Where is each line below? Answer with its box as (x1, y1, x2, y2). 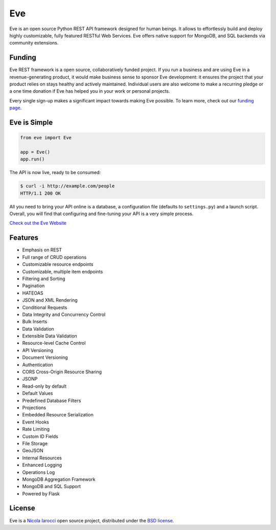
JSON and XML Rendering (22, 297, 78, 303)
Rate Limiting (22, 426, 50, 432)
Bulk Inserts (22, 319, 48, 325)
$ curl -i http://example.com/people (20, 183, 115, 189)
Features (9, 234, 38, 242)
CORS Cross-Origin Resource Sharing (22, 369, 102, 375)
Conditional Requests (22, 304, 67, 310)
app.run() (20, 156, 45, 162)
